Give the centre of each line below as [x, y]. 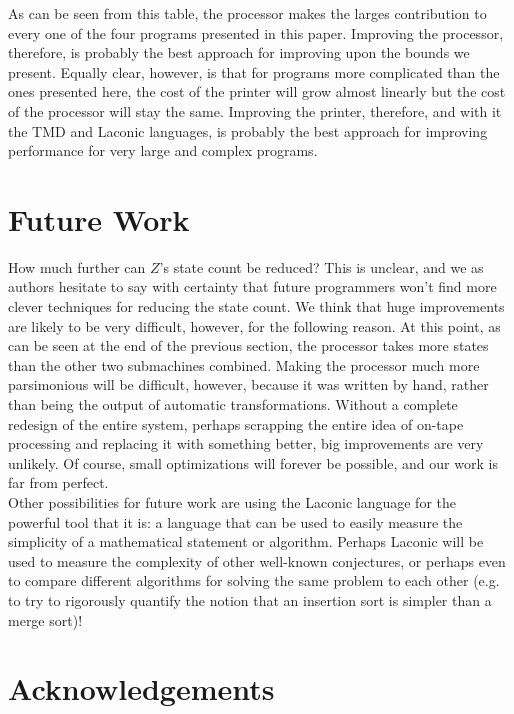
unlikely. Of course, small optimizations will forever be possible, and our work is [253, 462]
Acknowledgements [141, 688]
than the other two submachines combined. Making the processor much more [244, 364]
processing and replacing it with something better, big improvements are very [246, 443]
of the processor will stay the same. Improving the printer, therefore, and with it [255, 110]
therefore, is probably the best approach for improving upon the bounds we [239, 52]
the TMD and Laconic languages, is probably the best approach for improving [248, 130]
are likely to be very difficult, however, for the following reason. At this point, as [254, 325]
